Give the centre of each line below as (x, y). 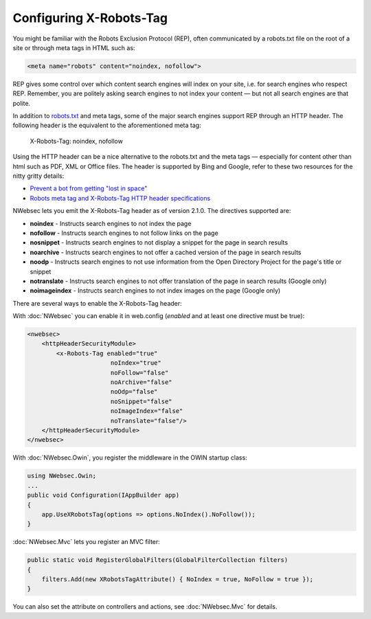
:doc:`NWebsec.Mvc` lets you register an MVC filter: (87, 542)
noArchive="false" (141, 382)
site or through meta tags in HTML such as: (74, 47)
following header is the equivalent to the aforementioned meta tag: (107, 125)
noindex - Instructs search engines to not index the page (111, 223)
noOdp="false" (134, 392)
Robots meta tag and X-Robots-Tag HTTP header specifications (120, 198)
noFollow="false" (139, 372)
